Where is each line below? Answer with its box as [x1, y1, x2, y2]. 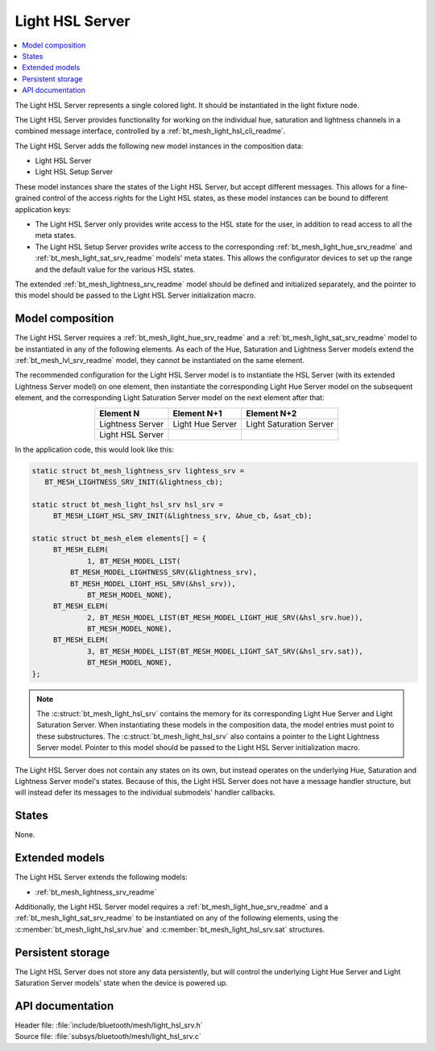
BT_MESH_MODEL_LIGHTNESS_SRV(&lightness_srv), [69, 568, 258, 577]
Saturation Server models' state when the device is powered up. [14, 978, 229, 988]
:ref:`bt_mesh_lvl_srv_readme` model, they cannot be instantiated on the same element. [14, 356, 305, 365]
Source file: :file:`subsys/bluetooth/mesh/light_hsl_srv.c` [14, 1032, 201, 1041]
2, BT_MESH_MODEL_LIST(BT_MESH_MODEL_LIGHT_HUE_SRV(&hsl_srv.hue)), [87, 613, 364, 622]
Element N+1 [172, 407, 222, 419]
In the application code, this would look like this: [14, 444, 175, 454]
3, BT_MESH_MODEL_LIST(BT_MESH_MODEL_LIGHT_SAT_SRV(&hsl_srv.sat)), [87, 646, 364, 656]
